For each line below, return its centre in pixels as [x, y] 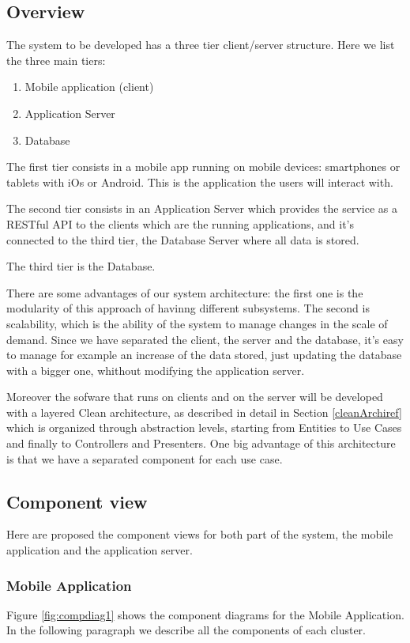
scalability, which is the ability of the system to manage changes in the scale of [197, 323]
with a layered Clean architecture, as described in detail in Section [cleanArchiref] [204, 412]
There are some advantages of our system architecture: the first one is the [185, 292]
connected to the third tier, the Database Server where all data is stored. [183, 239]
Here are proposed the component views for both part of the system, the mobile [200, 534]
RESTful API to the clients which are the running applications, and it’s [180, 223]
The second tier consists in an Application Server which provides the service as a [202, 208]
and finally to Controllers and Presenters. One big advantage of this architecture [201, 443]
